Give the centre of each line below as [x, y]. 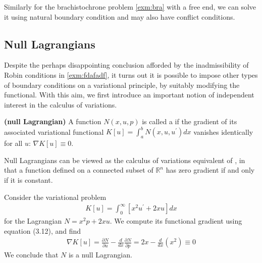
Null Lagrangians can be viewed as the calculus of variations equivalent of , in [125, 160]
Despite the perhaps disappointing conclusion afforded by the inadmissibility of [126, 65]
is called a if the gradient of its [190, 121]
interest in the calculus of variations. [61, 104]
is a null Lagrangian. [100, 254]
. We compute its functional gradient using [176, 221]
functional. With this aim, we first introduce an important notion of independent [129, 95]
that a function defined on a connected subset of [79, 170]
